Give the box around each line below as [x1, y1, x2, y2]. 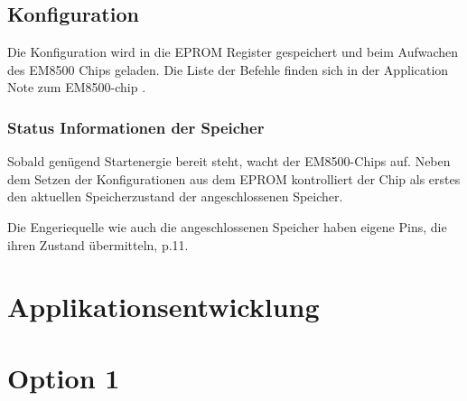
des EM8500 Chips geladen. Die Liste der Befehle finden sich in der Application [7, 60, 449, 79]
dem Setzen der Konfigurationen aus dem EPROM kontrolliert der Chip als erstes [7, 169, 461, 188]
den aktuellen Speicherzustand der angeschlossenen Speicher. [7, 187, 343, 206]
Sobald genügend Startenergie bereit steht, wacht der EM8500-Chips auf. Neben [7, 152, 451, 171]
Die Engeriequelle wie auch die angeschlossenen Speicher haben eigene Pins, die [7, 217, 447, 236]
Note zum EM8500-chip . [7, 78, 146, 97]
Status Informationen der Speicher [7, 116, 265, 138]
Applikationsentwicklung [7, 288, 320, 325]
